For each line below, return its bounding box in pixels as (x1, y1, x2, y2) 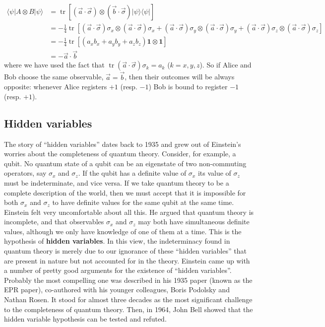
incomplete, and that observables (4, 216, 104, 227)
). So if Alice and (199, 60, 252, 70)
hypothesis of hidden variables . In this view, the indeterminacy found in (4, 236, 230, 246)
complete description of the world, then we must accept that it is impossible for (4, 187, 246, 197)
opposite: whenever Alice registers (4, 81, 107, 92)
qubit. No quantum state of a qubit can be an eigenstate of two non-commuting (4, 158, 247, 168)
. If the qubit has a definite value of (78, 168, 187, 178)
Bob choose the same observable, (4, 71, 104, 82)
